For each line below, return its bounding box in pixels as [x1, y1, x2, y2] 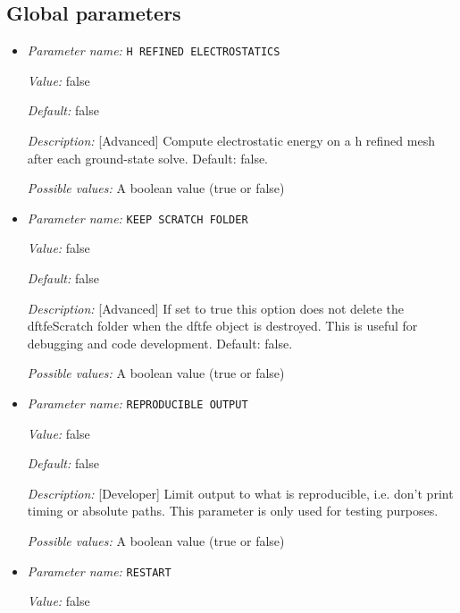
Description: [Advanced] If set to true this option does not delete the [27, 298, 404, 317]
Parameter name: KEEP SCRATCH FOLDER [27, 208, 248, 227]
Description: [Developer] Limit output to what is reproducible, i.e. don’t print [27, 483, 454, 502]
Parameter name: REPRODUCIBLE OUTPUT [27, 394, 248, 413]
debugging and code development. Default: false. [27, 333, 293, 352]
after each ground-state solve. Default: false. [27, 148, 269, 167]
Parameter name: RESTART [27, 561, 171, 580]
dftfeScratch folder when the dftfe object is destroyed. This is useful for [27, 316, 418, 335]
